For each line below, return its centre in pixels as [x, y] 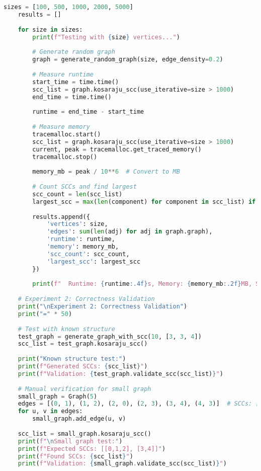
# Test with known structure [66, 329]
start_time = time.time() [76, 82]
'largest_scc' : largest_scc [94, 261]
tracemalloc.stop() [65, 157]
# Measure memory [61, 127]
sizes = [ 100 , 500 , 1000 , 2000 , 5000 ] [68, 7]
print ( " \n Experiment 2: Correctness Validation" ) [103, 306]
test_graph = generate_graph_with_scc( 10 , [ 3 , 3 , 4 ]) [110, 336]
